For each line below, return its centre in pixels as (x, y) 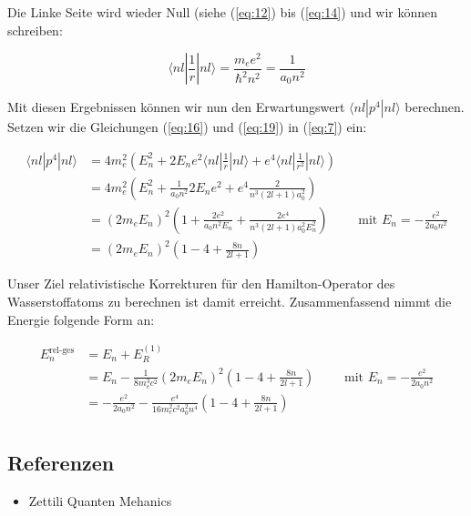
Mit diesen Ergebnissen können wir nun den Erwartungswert (176, 107)
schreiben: (35, 30)
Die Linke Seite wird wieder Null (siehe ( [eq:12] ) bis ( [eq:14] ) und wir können (223, 12)
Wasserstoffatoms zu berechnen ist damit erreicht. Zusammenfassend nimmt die (230, 301)
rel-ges (62, 350)
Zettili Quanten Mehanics (100, 501)
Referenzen (61, 463)
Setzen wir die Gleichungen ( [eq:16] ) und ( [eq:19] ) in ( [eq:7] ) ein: (187, 127)
